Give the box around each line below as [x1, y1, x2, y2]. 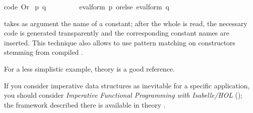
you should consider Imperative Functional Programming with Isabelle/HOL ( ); [4, 90, 243, 100]
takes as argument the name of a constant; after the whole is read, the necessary [4, 18, 248, 28]
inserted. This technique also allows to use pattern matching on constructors [4, 37, 236, 47]
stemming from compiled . [4, 47, 83, 57]
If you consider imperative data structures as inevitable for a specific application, [4, 80, 250, 90]
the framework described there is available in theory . [4, 99, 166, 110]
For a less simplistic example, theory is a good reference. [4, 63, 175, 74]
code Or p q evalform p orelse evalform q [4, 1, 169, 11]
